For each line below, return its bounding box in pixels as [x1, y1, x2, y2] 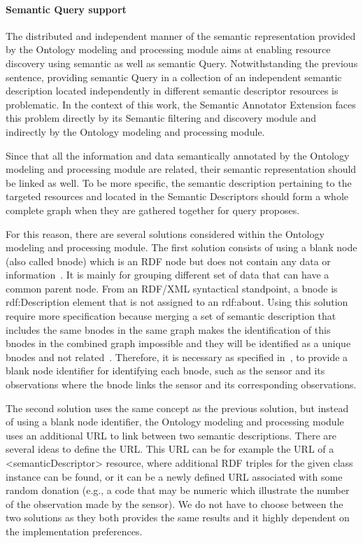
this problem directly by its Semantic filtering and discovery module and [6, 111, 317, 125]
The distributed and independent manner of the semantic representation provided [6, 28, 356, 43]
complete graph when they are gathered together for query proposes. [6, 202, 300, 217]
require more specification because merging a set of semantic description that [6, 309, 336, 323]
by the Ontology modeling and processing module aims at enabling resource [6, 42, 331, 57]
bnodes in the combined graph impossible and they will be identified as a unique [6, 336, 351, 351]
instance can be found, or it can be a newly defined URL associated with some [6, 469, 343, 484]
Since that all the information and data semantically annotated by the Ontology [6, 148, 350, 162]
